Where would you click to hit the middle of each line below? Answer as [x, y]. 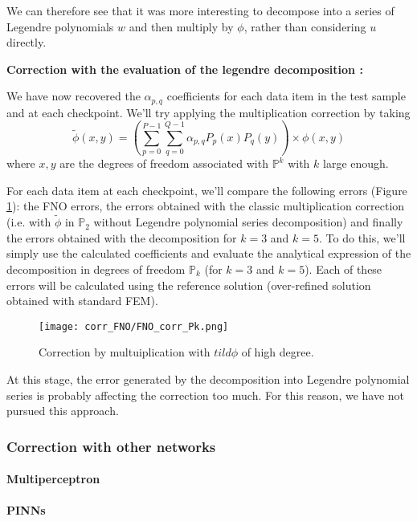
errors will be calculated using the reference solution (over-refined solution [189, 285]
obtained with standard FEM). [82, 301]
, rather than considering [305, 26]
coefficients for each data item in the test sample [286, 96]
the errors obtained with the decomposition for [122, 237]
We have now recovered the [74, 96]
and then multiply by [181, 26]
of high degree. [278, 352]
